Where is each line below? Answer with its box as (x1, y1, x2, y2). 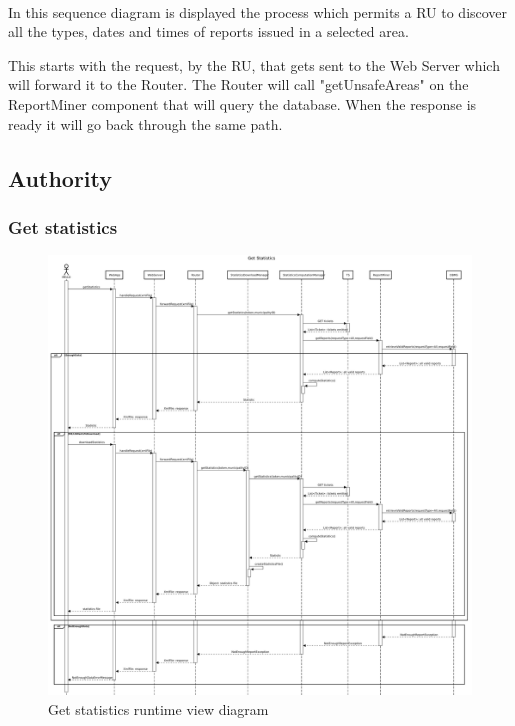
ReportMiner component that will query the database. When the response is (8, 93, 477, 114)
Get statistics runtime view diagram (48, 699, 269, 720)
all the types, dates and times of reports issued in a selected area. (8, 21, 409, 42)
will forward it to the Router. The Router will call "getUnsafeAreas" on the (8, 74, 469, 95)
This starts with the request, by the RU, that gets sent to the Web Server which (8, 54, 500, 75)
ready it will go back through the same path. (8, 113, 283, 134)
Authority (8, 162, 112, 193)
